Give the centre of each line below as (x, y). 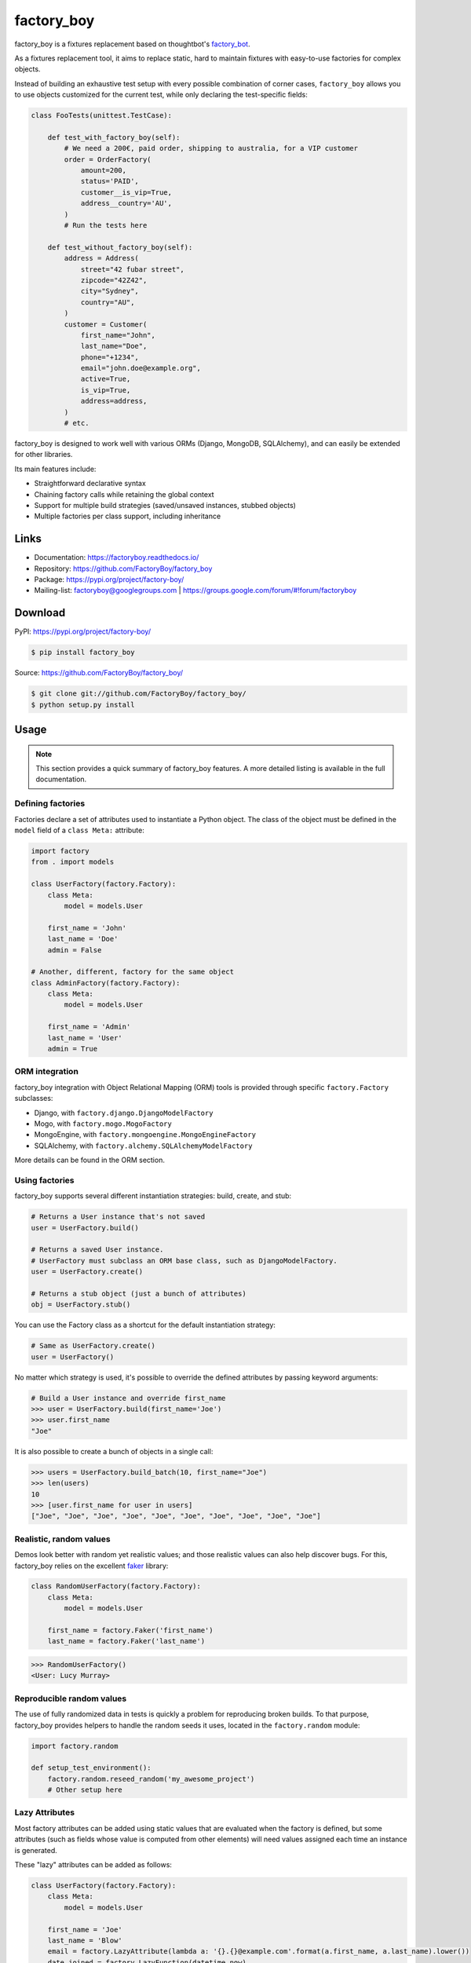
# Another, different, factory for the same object (133, 972)
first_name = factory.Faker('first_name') (130, 1630)
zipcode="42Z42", (114, 280)
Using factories (44, 1180)
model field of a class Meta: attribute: (80, 830)
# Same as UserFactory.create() (93, 1346)
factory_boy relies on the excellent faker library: (91, 1566)
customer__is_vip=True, (126, 192)
